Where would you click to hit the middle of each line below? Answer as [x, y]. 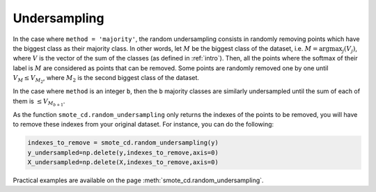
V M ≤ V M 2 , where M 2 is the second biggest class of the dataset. [106, 79]
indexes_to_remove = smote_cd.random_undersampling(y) [123, 143]
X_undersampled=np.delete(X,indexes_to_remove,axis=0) [123, 162]
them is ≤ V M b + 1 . [39, 102]
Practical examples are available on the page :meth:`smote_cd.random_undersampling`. [138, 180]
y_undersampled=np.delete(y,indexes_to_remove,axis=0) [123, 152]
